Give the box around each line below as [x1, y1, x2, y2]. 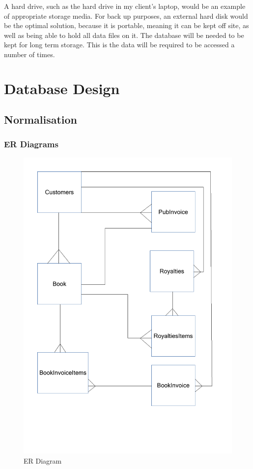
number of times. [4, 49, 55, 59]
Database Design [4, 78, 120, 98]
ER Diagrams [4, 137, 58, 150]
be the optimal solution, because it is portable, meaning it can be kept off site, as [4, 20, 249, 31]
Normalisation [4, 112, 78, 127]
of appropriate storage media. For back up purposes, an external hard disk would [4, 10, 248, 21]
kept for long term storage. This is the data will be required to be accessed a [4, 39, 235, 50]
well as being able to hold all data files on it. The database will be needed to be [4, 30, 244, 40]
